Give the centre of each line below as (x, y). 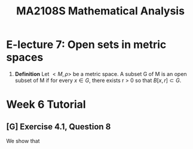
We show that (23, 141)
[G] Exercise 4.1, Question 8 (59, 127)
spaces (25, 57)
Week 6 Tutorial (46, 104)
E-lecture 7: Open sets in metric (86, 45)
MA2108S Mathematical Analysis (100, 11)
